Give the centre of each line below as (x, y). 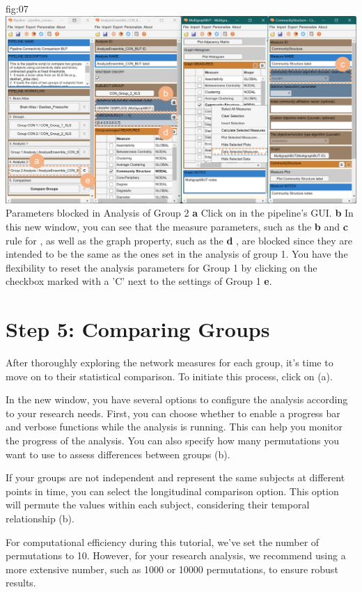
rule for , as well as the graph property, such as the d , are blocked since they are (179, 240)
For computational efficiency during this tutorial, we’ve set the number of (163, 542)
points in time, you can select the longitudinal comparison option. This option (172, 491)
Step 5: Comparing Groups (138, 329)
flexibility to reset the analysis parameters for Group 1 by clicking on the (162, 267)
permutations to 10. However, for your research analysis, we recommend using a (176, 555)
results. (21, 583)
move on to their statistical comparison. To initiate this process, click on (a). (169, 376)
